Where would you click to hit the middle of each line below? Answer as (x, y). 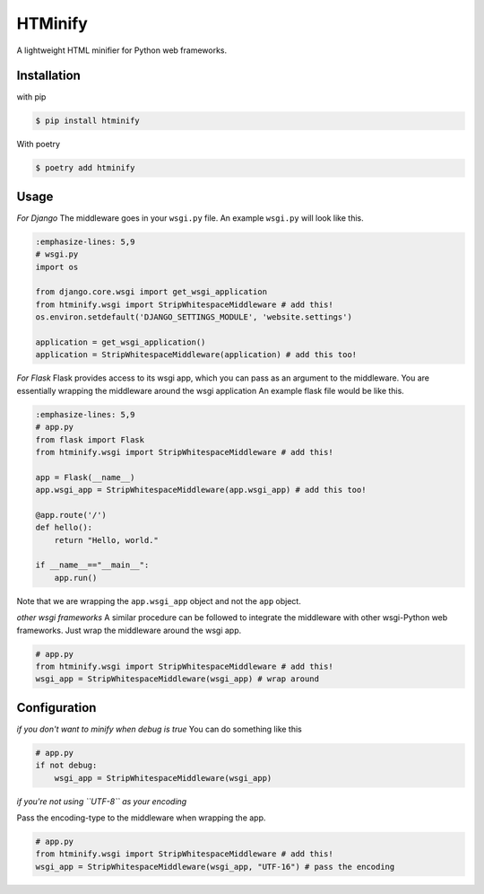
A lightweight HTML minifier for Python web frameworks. (122, 50)
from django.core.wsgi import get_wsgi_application (151, 292)
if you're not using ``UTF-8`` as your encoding (102, 801)
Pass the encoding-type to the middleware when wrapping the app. (141, 818)
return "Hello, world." (106, 540)
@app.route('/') (71, 515)
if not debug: (66, 766)
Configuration (56, 708)
